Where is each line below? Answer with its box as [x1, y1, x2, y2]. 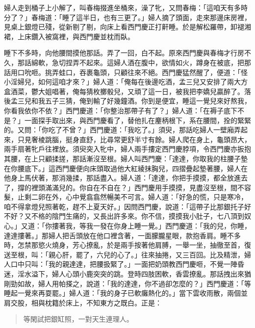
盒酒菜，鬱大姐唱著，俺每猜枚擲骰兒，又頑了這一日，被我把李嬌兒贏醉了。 [4, 86, 244, 96]
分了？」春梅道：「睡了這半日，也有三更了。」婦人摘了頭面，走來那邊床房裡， [4, 12, 251, 22]
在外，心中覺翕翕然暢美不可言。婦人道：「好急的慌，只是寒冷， [45, 192, 248, 202]
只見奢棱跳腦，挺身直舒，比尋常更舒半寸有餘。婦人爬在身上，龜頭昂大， [17, 134, 251, 144]
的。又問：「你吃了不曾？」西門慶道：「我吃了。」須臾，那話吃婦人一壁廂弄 [4, 125, 241, 135]
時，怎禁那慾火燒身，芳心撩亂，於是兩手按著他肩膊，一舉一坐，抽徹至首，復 [4, 240, 251, 250]
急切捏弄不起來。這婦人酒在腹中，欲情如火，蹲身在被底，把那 [51, 57, 251, 67]
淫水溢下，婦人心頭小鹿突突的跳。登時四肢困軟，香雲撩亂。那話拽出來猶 [17, 269, 251, 279]
